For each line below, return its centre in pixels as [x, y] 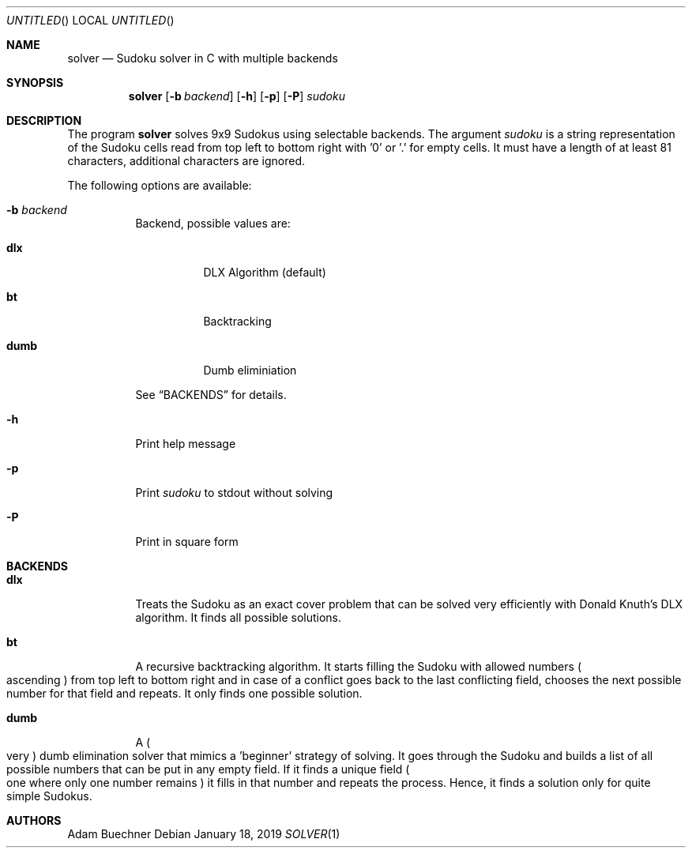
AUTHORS [34, 820]
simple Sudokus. [49, 796]
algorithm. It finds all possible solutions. [239, 617]
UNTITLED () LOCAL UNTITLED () [90, 20]
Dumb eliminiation [250, 370]
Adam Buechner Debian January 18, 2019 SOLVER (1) [204, 834]
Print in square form [187, 542]
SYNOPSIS [35, 83]
